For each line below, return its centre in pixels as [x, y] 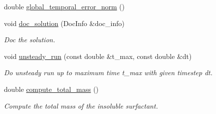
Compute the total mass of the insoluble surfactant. [81, 105]
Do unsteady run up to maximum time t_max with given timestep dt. [108, 72]
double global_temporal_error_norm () [64, 6]
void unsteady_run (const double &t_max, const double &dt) [98, 56]
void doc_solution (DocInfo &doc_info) [64, 23]
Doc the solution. [30, 40]
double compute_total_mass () [51, 89]
